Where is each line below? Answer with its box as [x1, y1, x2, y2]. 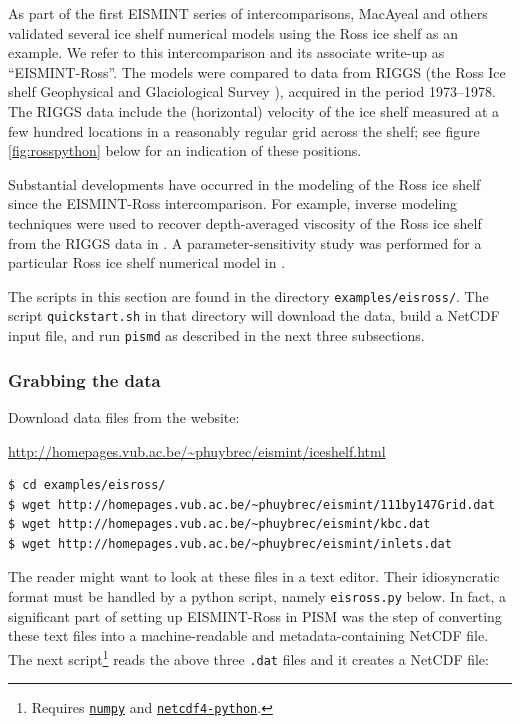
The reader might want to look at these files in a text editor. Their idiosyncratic [8, 566, 500, 587]
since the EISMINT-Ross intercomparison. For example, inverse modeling [8, 193, 458, 214]
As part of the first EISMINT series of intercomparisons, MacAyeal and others [8, 3, 488, 23]
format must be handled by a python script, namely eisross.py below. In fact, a [8, 586, 507, 607]
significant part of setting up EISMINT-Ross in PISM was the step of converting [8, 605, 502, 626]
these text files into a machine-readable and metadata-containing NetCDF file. [8, 625, 489, 646]
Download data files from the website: [8, 406, 240, 427]
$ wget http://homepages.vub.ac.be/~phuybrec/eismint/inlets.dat [8, 536, 452, 551]
